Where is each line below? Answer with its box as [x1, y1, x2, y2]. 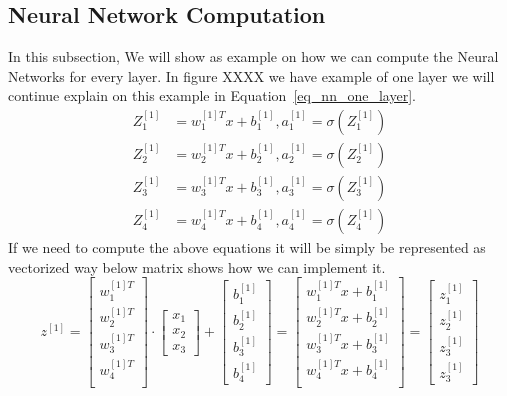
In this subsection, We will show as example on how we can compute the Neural [8, 46, 499, 67]
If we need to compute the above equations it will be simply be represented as [8, 237, 486, 258]
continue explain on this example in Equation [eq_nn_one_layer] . [8, 85, 416, 106]
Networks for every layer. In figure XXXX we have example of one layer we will [8, 65, 495, 86]
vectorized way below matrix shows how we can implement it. [8, 256, 386, 277]
